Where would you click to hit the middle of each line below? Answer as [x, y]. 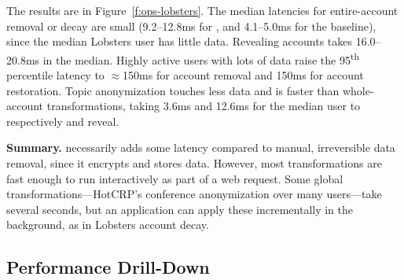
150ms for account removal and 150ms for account [243, 75]
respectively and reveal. [63, 121]
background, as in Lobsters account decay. [108, 225]
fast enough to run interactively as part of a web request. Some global [175, 178]
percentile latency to [55, 75]
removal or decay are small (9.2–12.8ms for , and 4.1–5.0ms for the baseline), [191, 26]
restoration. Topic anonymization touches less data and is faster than [173, 90]
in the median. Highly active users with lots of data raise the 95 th [201, 58]
